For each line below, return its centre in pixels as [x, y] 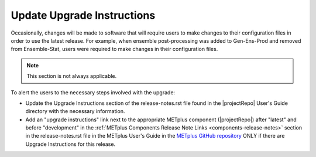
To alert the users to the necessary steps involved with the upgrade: [93, 92]
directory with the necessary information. [75, 111]
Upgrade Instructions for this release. [71, 144]
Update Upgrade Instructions [83, 15]
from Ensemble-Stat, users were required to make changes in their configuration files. [114, 49]
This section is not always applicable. [72, 76]
